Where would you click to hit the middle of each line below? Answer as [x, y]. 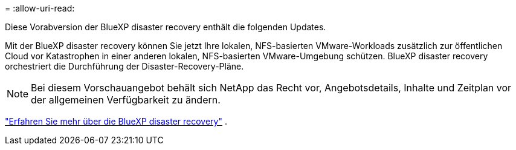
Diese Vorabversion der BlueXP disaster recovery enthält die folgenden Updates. [166, 27]
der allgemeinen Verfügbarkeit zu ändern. [126, 100]
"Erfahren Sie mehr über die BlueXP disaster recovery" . [116, 121]
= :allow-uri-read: [40, 8]
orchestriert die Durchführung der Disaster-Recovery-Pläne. [124, 66]
